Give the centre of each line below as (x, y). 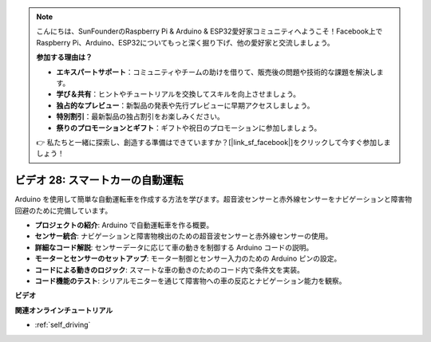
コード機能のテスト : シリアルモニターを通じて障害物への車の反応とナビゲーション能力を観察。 (190, 281)
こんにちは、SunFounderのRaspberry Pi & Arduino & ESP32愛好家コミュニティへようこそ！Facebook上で (210, 31)
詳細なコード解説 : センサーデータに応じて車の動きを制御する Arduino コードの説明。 (174, 247)
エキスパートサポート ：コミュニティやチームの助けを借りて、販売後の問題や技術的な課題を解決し (216, 72)
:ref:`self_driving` (63, 325)
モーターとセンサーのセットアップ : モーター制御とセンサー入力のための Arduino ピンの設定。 (188, 258)
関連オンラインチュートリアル (64, 310)
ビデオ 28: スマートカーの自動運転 (99, 181)
